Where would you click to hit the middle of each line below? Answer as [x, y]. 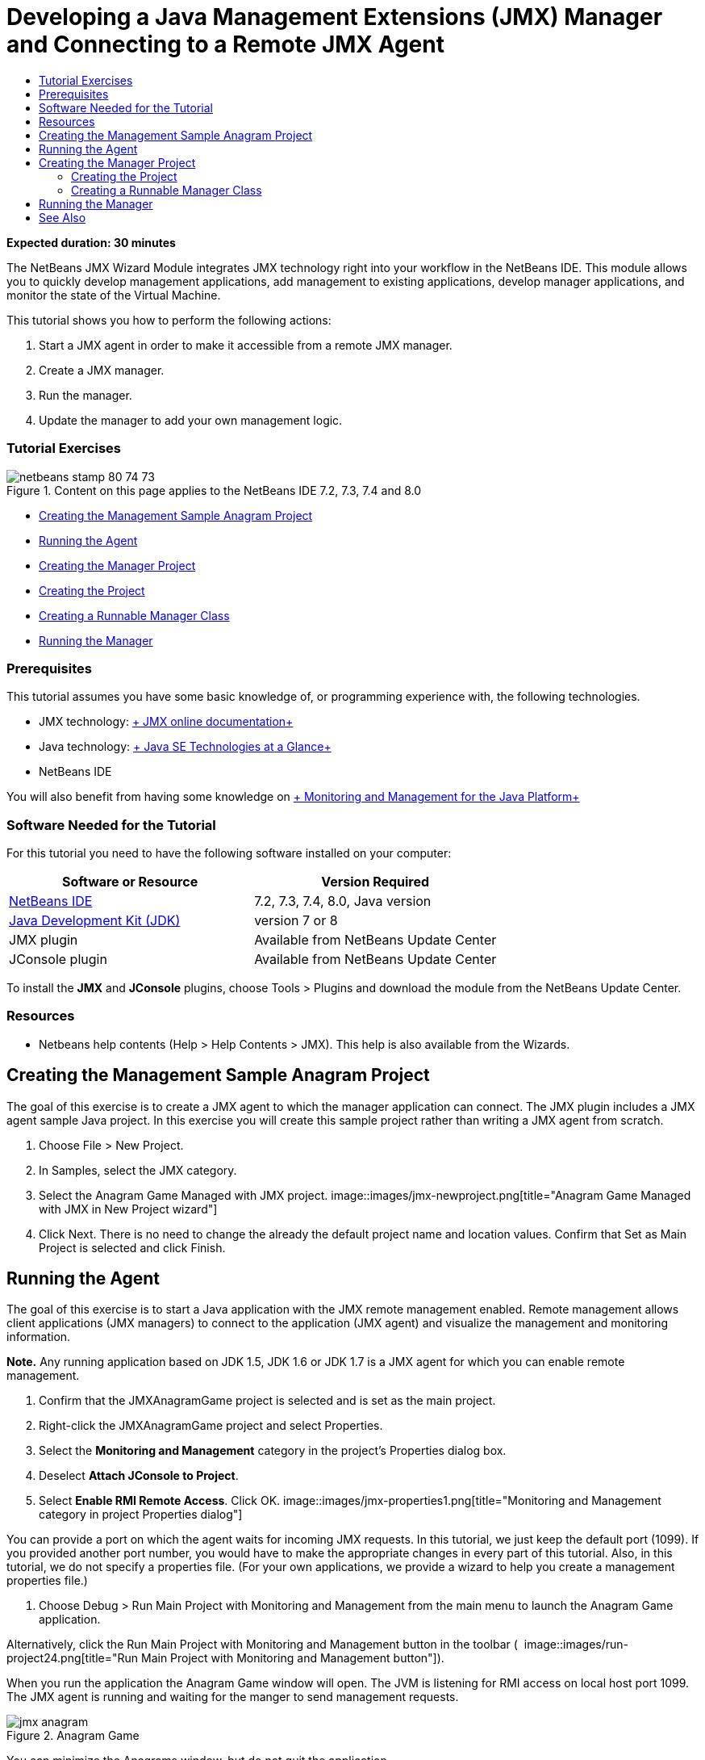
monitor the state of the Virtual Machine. [114, 295]
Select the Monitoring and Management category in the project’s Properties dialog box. [273, 1451]
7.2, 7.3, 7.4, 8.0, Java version [343, 901]
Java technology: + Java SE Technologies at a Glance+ [185, 747]
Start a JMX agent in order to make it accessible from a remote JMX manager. [246, 345]
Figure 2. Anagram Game [73, 1736]
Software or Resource [130, 882]
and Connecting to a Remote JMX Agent [225, 44]
